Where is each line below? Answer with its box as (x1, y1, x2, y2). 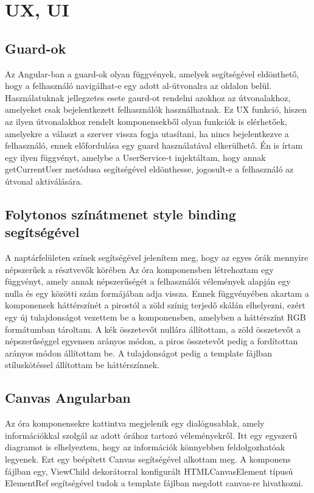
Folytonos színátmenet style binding (5, 204, 236, 223)
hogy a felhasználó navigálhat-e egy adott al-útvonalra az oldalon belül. (5, 79, 272, 92)
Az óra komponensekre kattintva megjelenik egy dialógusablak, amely (5, 417, 265, 430)
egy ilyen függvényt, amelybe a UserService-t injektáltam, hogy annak (5, 151, 266, 163)
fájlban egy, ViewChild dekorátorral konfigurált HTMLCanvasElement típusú (5, 464, 293, 477)
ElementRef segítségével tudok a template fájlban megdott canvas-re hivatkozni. (5, 477, 304, 489)
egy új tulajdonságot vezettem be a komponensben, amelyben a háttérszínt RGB (5, 311, 306, 324)
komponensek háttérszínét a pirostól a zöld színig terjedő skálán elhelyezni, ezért (5, 299, 305, 311)
